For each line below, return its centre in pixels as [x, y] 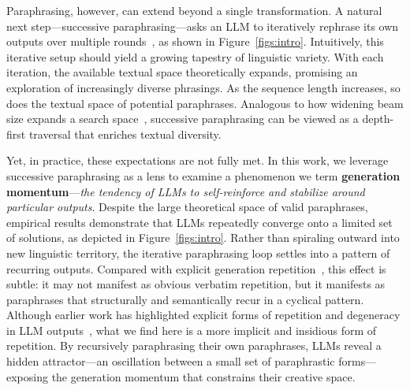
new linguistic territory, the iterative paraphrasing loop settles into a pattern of [198, 253]
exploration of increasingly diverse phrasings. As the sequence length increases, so [203, 87]
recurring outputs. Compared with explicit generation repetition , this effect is [196, 268]
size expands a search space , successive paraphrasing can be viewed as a [183, 119]
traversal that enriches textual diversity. [125, 134]
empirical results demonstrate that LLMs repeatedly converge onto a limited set [199, 222]
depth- [378, 119]
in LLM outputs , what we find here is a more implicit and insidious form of [192, 330]
